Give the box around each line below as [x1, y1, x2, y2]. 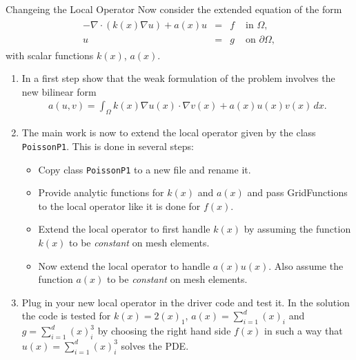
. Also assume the [268, 258, 344, 273]
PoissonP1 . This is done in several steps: [21, 138, 194, 153]
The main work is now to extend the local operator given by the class [21, 125, 316, 140]
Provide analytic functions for [38, 185, 164, 200]
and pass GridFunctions [247, 185, 348, 200]
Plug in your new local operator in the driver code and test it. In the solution [21, 295, 350, 309]
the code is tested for [21, 308, 111, 323]
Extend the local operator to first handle [38, 222, 210, 236]
